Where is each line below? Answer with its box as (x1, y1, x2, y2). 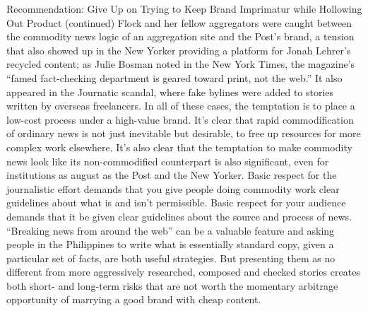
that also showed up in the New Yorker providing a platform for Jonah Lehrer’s (6, 42, 351, 57)
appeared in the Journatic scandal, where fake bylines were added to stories (6, 84, 334, 99)
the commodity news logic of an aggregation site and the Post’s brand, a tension (6, 29, 355, 44)
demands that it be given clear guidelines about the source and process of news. (6, 209, 352, 223)
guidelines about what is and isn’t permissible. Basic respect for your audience (6, 195, 346, 210)
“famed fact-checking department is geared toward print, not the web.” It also (6, 70, 343, 85)
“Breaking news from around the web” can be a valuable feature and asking (6, 223, 335, 237)
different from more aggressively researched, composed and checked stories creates (6, 264, 360, 279)
